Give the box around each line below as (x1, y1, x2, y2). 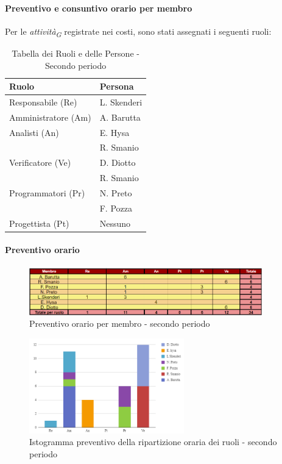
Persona (99, 80, 134, 93)
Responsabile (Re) (9, 95, 77, 108)
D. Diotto (99, 156, 136, 169)
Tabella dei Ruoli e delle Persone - (12, 46, 139, 59)
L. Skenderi (99, 95, 143, 108)
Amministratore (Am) (9, 110, 91, 123)
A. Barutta (99, 110, 141, 123)
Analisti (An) (9, 126, 59, 138)
